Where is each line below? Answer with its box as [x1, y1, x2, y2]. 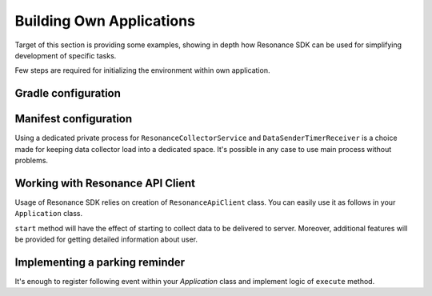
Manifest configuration [14, 112, 133, 126]
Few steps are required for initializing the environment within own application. [14, 66, 270, 75]
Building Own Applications [14, 12, 196, 30]
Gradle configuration [14, 86, 122, 100]
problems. [14, 156, 48, 166]
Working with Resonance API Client [14, 176, 196, 190]
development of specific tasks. [14, 50, 117, 60]
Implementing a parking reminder [14, 255, 186, 269]
